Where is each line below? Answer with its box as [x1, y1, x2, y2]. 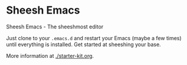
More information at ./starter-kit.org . [6, 52, 94, 59]
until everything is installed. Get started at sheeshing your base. [6, 41, 161, 48]
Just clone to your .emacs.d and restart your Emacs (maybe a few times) [6, 34, 182, 41]
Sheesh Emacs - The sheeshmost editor [6, 23, 104, 30]
